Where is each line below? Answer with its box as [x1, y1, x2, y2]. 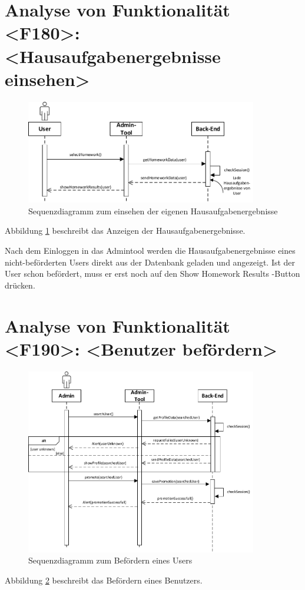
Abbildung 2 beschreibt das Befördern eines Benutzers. [5, 574, 203, 586]
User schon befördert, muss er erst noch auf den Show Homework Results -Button [5, 267, 300, 280]
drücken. [5, 279, 35, 291]
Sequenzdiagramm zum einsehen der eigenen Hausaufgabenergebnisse [28, 204, 278, 217]
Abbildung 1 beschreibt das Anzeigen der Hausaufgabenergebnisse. [5, 224, 246, 237]
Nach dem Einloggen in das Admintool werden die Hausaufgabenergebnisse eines [5, 244, 296, 257]
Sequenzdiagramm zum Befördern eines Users [28, 554, 193, 566]
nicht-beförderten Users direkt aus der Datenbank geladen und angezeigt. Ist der [5, 256, 296, 268]
